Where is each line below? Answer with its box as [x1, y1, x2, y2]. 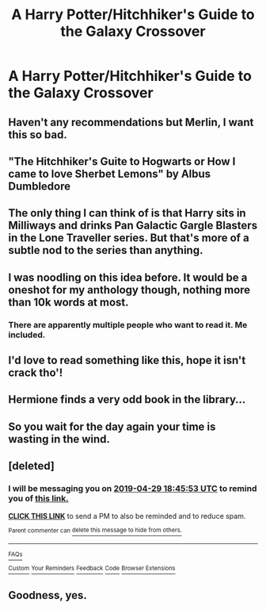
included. [8, 329, 46, 340]
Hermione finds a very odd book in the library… [8, 393, 246, 406]
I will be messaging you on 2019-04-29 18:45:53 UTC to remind [8, 483, 257, 494]
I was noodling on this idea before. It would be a [8, 270, 248, 284]
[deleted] [8, 459, 55, 473]
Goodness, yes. [8, 589, 87, 602]
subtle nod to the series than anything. [8, 244, 203, 257]
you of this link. [8, 493, 69, 504]
